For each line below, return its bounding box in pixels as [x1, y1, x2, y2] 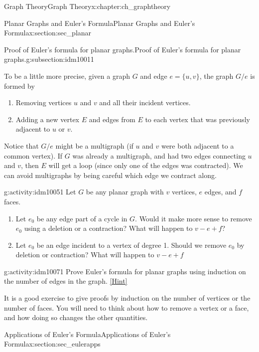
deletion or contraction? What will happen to [15, 249, 154, 260]
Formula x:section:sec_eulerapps [4, 339, 101, 349]
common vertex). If [4, 150, 63, 161]
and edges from [89, 114, 135, 124]
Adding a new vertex [15, 114, 80, 124]
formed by [4, 80, 35, 91]
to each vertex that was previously [145, 114, 251, 124]
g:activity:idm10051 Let [4, 186, 76, 197]
